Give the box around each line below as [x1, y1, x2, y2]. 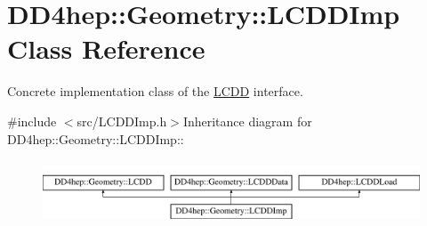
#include [7, 111, 57, 130]
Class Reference [7, 30, 205, 67]
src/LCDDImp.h [77, 111, 167, 130]
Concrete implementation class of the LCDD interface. [7, 82, 303, 101]
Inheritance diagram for [182, 111, 312, 130]
